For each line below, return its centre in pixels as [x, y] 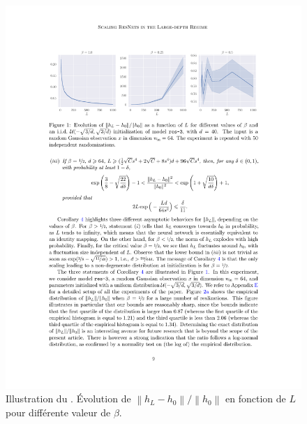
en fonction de [256, 399]
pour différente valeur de [58, 412]
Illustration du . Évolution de [68, 399]
